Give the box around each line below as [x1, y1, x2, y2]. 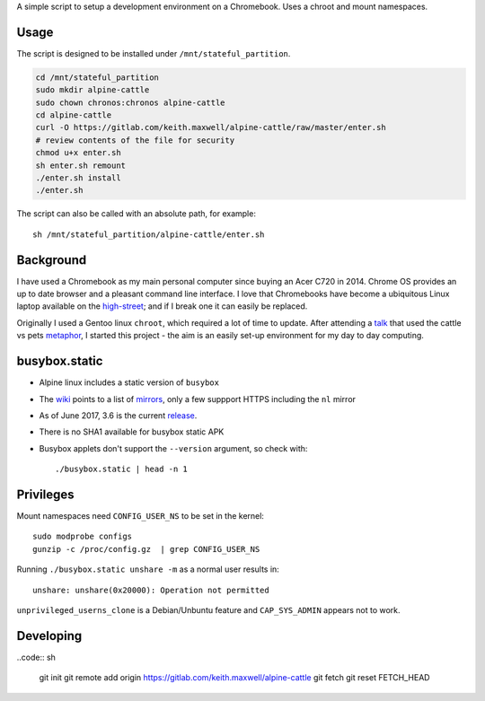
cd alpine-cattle [35, 110, 112, 120]
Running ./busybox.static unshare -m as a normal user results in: [16, 564, 280, 574]
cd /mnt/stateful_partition [35, 72, 159, 83]
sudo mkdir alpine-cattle [35, 85, 150, 95]
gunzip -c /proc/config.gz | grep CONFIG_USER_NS [32, 544, 260, 554]
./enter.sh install [35, 173, 121, 183]
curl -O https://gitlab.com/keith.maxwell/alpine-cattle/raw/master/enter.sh [35, 122, 386, 133]
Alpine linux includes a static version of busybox [39, 377, 220, 388]
